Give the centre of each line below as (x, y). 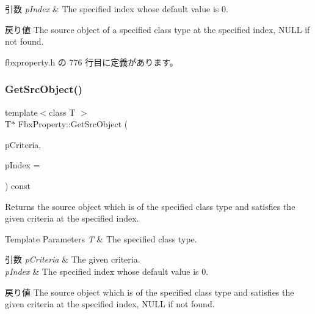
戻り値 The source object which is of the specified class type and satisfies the (150, 292)
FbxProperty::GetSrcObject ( (73, 124)
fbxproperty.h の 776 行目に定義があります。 (92, 62)
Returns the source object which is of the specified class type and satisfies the (150, 206)
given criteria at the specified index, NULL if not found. (110, 304)
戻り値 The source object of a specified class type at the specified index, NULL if (157, 29)
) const (18, 185)
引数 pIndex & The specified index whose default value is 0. (117, 9)
